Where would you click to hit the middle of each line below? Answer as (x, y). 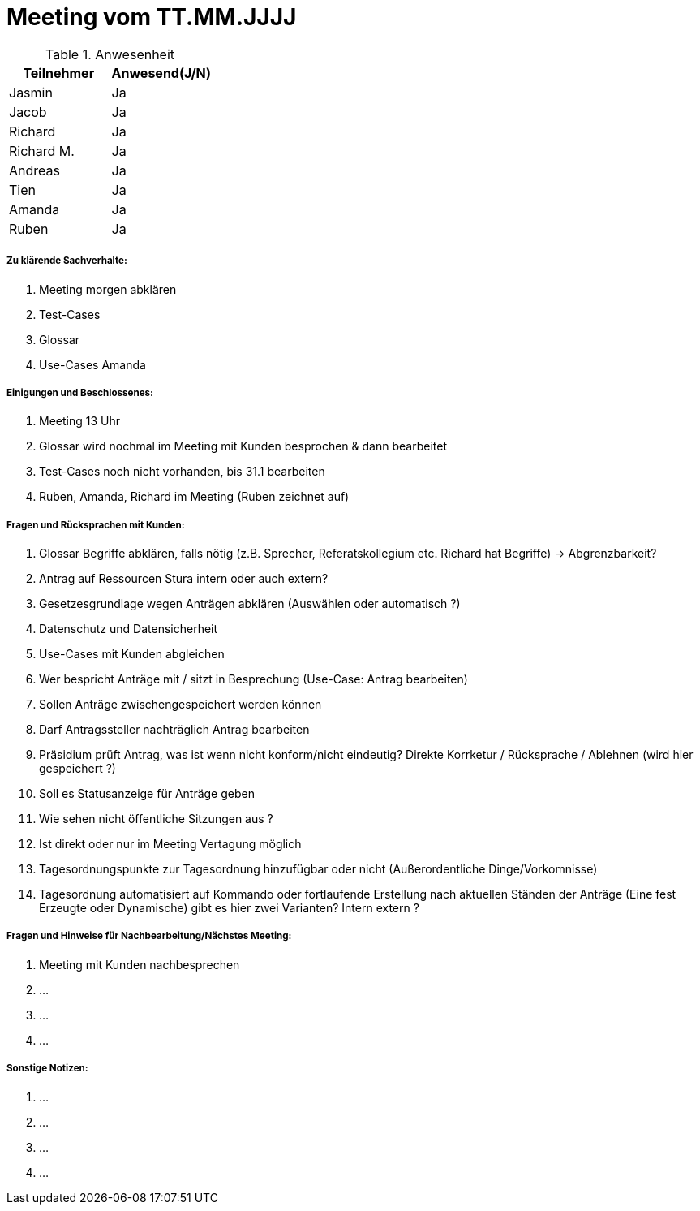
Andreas (34, 170)
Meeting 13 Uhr (79, 421)
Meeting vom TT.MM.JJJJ (152, 17)
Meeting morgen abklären (108, 289)
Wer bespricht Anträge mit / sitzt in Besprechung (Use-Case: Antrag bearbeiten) (253, 679)
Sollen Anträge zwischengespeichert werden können (180, 705)
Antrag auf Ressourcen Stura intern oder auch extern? (184, 579)
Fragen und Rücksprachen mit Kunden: (96, 525)
